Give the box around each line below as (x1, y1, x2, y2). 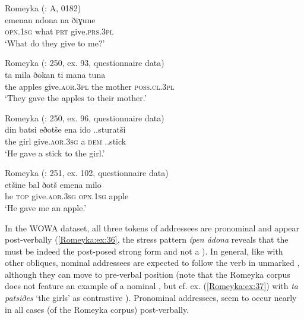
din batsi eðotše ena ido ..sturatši (5, 123, 126, 136)
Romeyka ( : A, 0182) (5, 2, 81, 14)
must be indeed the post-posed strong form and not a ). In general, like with (5, 244, 283, 257)
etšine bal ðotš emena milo (5, 178, 102, 190)
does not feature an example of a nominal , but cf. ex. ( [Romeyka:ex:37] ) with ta (5, 280, 298, 292)
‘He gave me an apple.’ (5, 201, 87, 214)
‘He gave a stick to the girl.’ (5, 146, 105, 159)
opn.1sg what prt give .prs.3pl (5, 25, 113, 37)
